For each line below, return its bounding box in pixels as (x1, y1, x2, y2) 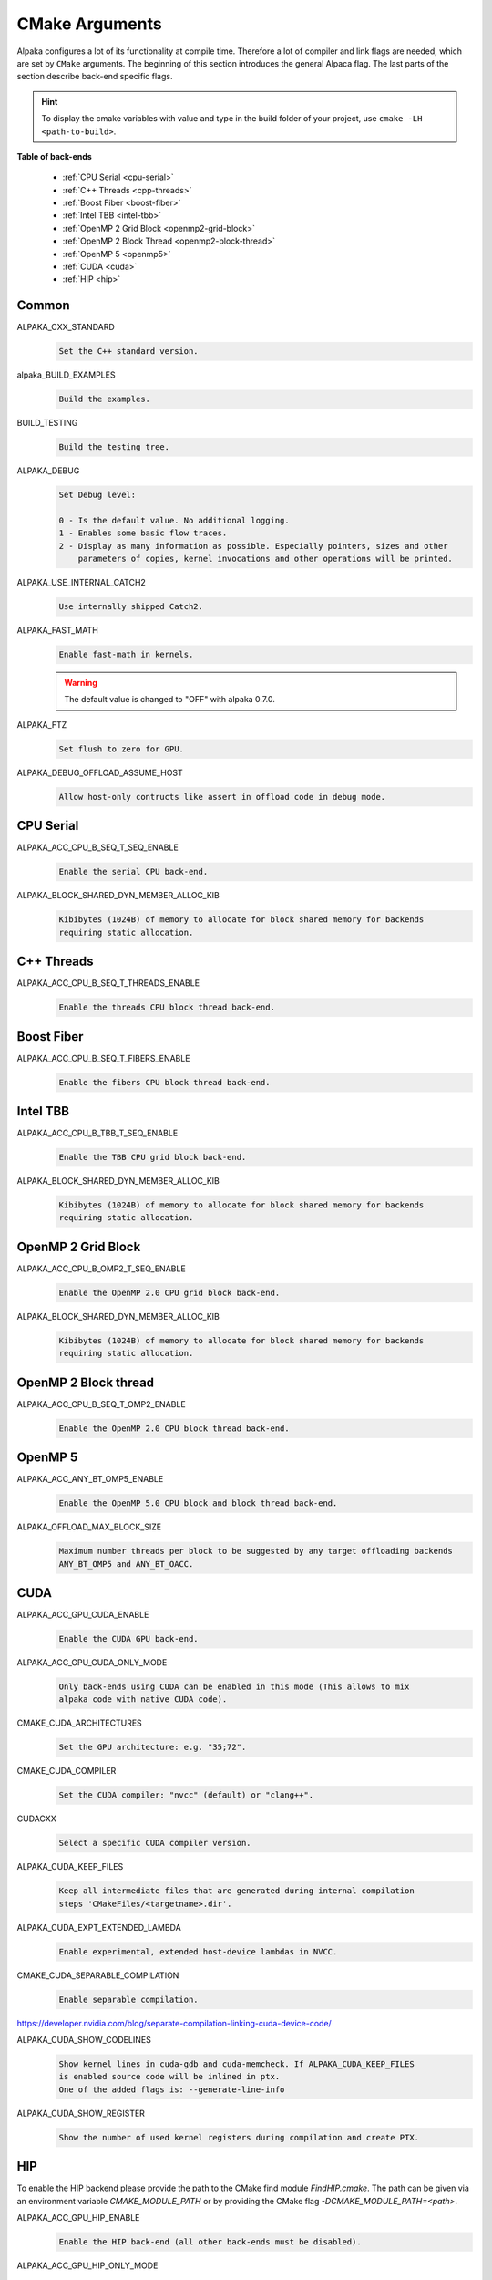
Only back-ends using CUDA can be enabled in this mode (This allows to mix (58, 1682, 410, 1692)
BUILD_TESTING (16, 418, 78, 429)
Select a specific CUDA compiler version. (58, 1838, 251, 1849)
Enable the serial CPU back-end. (58, 866, 209, 877)
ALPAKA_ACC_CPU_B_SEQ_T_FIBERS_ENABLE (16, 1052, 190, 1063)
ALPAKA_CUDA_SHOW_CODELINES (16, 2035, 152, 2046)
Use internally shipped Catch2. (58, 602, 204, 612)
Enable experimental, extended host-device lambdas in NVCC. (58, 1946, 338, 1956)
